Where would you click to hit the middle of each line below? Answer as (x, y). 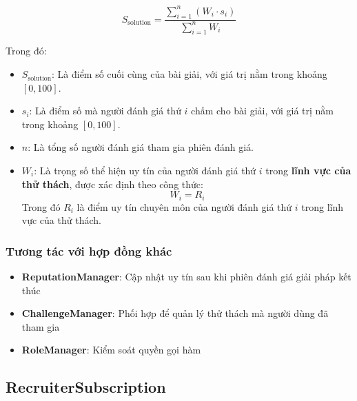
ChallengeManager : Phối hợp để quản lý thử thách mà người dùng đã (175, 313)
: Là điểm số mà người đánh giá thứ (105, 111)
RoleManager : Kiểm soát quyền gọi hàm (111, 350)
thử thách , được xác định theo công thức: (112, 184)
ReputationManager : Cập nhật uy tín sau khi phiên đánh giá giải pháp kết (186, 277)
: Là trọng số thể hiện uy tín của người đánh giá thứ (145, 171)
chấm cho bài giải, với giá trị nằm (263, 111)
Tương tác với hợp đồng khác (89, 250)
